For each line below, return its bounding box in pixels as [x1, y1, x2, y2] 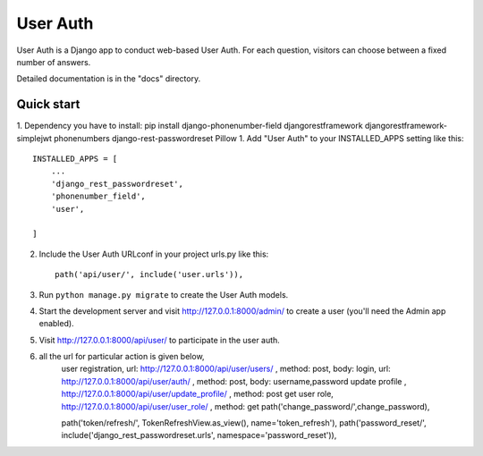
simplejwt [16, 132, 53, 143]
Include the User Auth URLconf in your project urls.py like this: [38, 249, 269, 259]
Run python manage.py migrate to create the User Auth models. [38, 289, 289, 300]
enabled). [38, 318, 75, 329]
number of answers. [16, 56, 91, 67]
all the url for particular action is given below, [38, 351, 205, 362]
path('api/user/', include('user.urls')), [55, 269, 244, 280]
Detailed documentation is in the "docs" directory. [16, 73, 201, 84]
